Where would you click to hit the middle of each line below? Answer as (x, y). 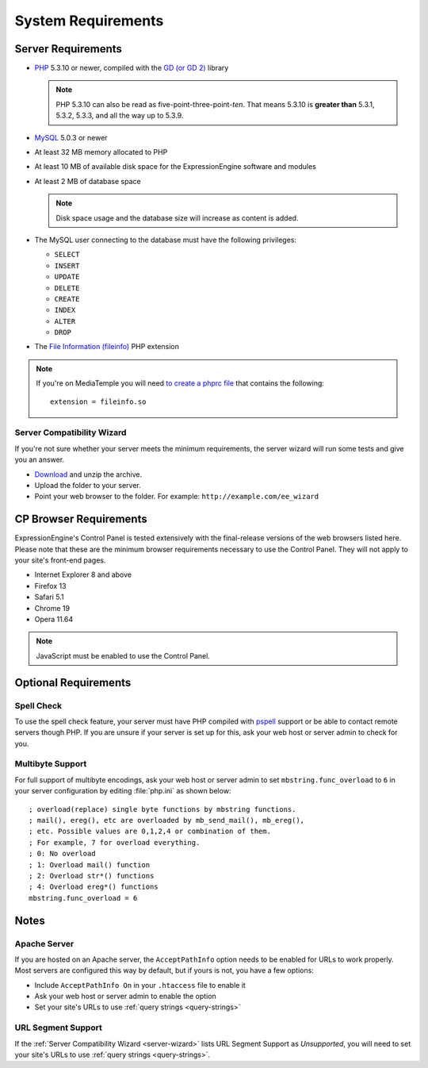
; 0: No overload (62, 854)
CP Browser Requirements (81, 519)
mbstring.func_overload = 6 (83, 898)
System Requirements (89, 21)
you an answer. (40, 459)
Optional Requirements (73, 682)
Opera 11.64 (54, 619)
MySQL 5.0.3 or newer (71, 137)
